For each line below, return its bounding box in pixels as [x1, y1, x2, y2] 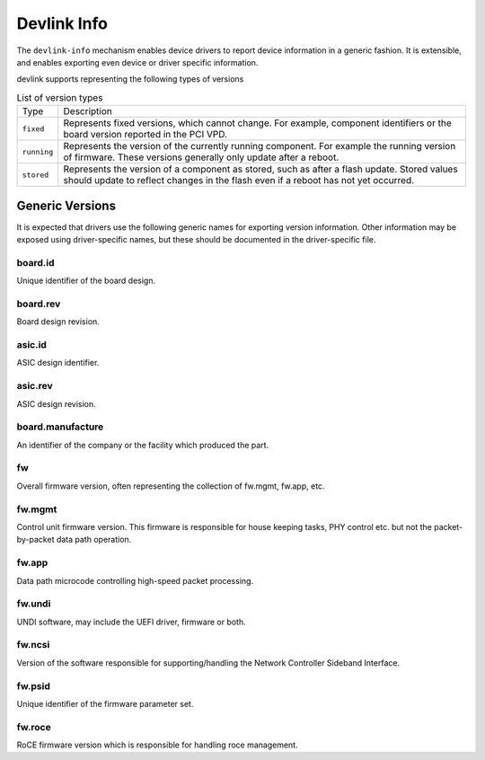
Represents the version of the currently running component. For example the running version [63, 140, 456, 153]
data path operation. [56, 535, 132, 545]
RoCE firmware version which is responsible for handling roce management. [16, 739, 298, 750]
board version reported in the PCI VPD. [63, 128, 228, 141]
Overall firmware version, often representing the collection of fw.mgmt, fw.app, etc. [16, 481, 325, 491]
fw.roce [16, 720, 51, 733]
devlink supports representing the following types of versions [16, 74, 244, 84]
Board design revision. [16, 316, 101, 327]
